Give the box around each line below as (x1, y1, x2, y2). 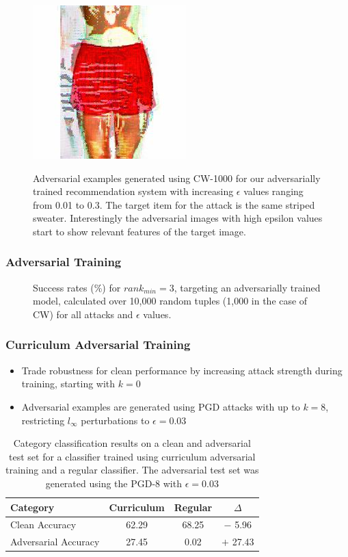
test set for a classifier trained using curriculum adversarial (9, 449, 256, 463)
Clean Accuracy (10, 517, 77, 532)
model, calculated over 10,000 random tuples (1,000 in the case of (33, 294, 308, 308)
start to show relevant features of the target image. (33, 224, 246, 238)
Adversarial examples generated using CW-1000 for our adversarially (33, 170, 321, 185)
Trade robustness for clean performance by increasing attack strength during (21, 363, 343, 377)
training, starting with (21, 376, 116, 391)
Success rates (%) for (33, 280, 121, 294)
